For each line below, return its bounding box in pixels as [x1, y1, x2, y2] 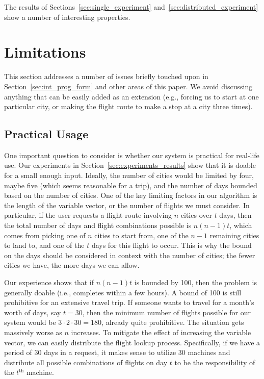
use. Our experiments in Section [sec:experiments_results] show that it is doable [4, 160, 256, 170]
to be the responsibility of [174, 357, 255, 367]
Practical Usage [4, 126, 89, 142]
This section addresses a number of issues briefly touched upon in [4, 71, 208, 82]
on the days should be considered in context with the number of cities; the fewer [4, 249, 255, 260]
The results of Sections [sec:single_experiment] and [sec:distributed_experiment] [4, 2, 258, 12]
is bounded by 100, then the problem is [134, 277, 257, 288]
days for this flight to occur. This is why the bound [91, 240, 252, 250]
